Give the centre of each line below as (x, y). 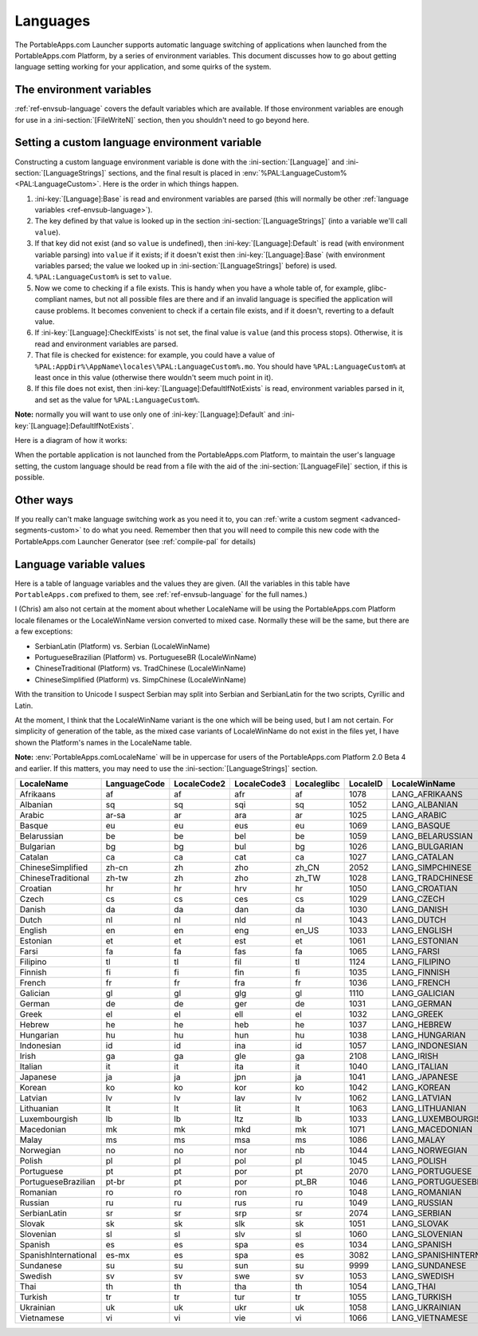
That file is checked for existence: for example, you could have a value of (155, 355)
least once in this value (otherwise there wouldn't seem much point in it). (154, 377)
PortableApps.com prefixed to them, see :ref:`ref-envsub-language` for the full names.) (161, 595)
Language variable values (80, 564)
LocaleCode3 (260, 784)
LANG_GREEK (417, 1014)
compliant (51, 299)
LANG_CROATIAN (425, 888)
